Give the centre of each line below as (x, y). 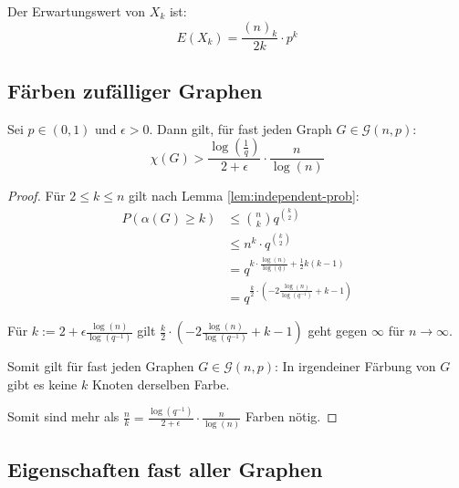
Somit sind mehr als (63, 416)
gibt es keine (42, 384)
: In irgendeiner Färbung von (355, 366)
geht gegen (338, 331)
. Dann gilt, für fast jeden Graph (240, 128)
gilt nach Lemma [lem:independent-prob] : (244, 196)
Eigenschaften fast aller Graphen (165, 469)
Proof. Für (37, 196)
